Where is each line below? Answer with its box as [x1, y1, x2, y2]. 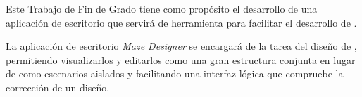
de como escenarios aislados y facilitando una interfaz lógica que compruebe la [6, 66, 344, 81]
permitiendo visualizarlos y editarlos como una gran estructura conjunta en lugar [6, 52, 356, 67]
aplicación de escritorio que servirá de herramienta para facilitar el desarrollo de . [6, 15, 357, 30]
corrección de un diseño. [6, 79, 110, 94]
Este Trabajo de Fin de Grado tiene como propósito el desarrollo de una [6, 1, 318, 15]
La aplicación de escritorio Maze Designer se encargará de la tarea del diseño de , [6, 39, 357, 53]
